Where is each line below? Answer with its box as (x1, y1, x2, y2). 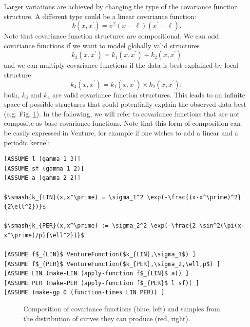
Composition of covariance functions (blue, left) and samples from (23, 304, 220, 314)
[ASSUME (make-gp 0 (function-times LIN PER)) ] (4, 289, 165, 296)
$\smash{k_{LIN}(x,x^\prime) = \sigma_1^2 (4, 193, 144, 201)
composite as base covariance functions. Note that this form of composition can (4, 118, 241, 128)
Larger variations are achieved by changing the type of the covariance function (4, 1, 238, 11)
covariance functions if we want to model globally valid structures (4, 40, 200, 50)
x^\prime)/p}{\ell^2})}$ (4, 231, 84, 239)
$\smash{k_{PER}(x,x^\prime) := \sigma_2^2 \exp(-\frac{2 (4, 222, 196, 230)
